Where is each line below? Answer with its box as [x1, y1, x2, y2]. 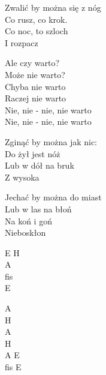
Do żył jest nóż [5, 147, 60, 160]
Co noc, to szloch [5, 25, 68, 37]
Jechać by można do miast [5, 191, 102, 203]
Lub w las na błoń [5, 202, 72, 215]
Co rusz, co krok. [5, 13, 68, 25]
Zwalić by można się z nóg [5, 1, 101, 13]
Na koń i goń [5, 214, 52, 227]
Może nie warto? [5, 68, 65, 80]
